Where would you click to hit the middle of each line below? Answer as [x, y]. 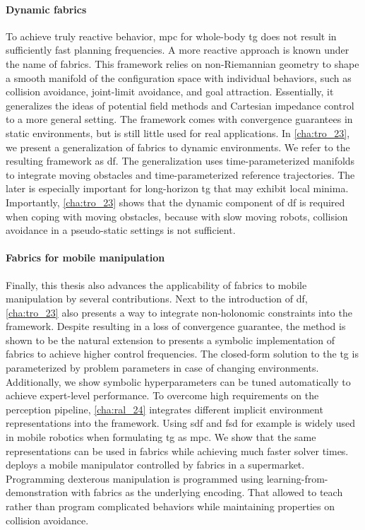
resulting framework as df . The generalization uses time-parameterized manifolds [180, 161]
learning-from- [297, 478]
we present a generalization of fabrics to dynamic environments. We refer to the [178, 147]
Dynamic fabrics [46, 9]
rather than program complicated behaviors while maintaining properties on [170, 506]
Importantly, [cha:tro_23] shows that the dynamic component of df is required [175, 202]
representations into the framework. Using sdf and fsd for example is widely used [181, 423]
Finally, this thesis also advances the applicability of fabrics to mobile [156, 284]
